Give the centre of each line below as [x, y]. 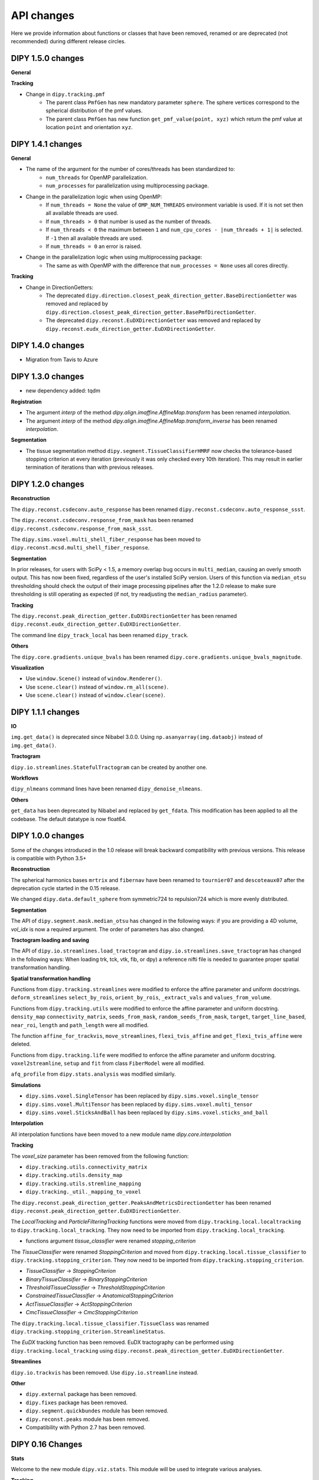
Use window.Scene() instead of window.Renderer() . [94, 678]
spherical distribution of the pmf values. [94, 111]
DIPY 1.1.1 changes [45, 712]
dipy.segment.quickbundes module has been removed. [97, 1411]
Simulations [26, 1085]
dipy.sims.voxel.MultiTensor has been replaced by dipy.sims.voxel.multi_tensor [139, 1104]
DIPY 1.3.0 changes [48, 377]
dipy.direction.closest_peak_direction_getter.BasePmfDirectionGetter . [151, 312]
